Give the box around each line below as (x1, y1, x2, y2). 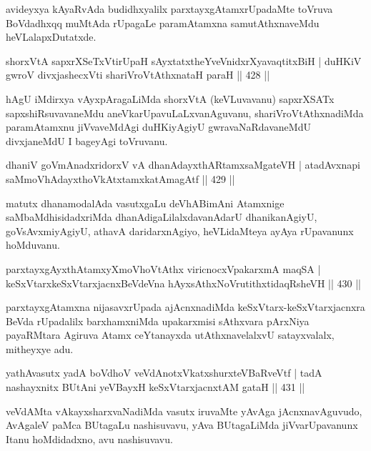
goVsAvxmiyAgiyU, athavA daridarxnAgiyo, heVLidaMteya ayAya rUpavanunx (6, 223, 354, 238)
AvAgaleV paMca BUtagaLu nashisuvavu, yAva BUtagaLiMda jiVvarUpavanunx (6, 417, 358, 432)
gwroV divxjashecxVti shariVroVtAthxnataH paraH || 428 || (6, 67, 270, 82)
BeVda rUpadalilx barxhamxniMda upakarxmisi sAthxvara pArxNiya (6, 313, 310, 328)
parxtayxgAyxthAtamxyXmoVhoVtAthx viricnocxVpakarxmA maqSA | (6, 261, 321, 276)
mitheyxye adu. (6, 341, 74, 356)
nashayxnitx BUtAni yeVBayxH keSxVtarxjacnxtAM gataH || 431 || (6, 380, 305, 395)
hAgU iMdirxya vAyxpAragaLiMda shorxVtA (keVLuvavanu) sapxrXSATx (6, 91, 335, 106)
